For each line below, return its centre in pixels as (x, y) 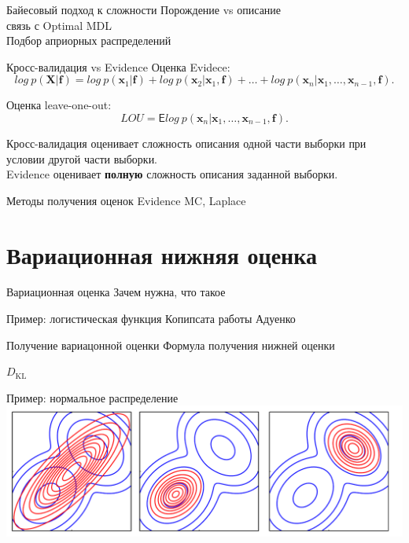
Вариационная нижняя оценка (162, 254)
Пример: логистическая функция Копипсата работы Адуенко (151, 319)
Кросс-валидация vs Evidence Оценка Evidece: (118, 66)
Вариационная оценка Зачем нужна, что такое (116, 292)
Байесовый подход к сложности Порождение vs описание (144, 9)
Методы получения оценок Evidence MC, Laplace (126, 200)
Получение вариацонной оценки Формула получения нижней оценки (171, 345)
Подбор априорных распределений (89, 40)
